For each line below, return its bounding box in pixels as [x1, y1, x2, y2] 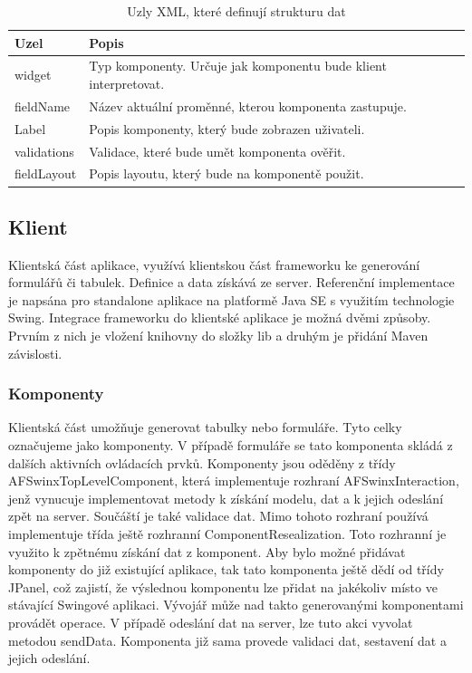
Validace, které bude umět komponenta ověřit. [89, 141, 346, 160]
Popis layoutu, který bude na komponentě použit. [89, 164, 364, 183]
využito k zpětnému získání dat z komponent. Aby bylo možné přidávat [8, 542, 406, 561]
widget [14, 65, 52, 84]
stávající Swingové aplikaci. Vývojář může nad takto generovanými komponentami [8, 595, 464, 614]
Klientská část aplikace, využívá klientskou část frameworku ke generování [8, 255, 420, 274]
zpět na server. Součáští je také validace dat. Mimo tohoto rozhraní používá [8, 506, 429, 525]
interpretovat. [89, 74, 165, 93]
